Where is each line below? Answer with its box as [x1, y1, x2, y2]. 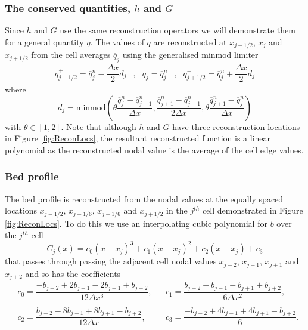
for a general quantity [5, 35, 84, 48]
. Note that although [61, 120, 136, 132]
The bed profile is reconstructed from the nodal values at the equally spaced [5, 192, 284, 205]
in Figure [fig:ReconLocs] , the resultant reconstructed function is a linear [5, 132, 271, 144]
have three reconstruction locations [172, 120, 300, 132]
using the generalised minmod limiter [122, 48, 259, 61]
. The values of [90, 35, 144, 48]
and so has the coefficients [25, 267, 121, 279]
